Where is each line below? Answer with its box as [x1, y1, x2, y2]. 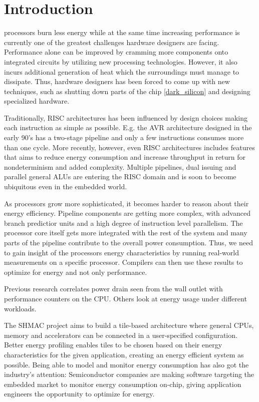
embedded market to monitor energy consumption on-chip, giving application [4, 378, 241, 389]
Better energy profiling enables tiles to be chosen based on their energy [4, 339, 222, 350]
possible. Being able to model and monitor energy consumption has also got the [4, 359, 249, 369]
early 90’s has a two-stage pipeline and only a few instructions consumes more [4, 132, 244, 143]
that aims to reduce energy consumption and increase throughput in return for [4, 152, 245, 162]
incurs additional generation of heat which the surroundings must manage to [4, 66, 239, 77]
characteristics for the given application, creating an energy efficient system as [4, 349, 244, 359]
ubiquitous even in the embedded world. [4, 181, 127, 192]
